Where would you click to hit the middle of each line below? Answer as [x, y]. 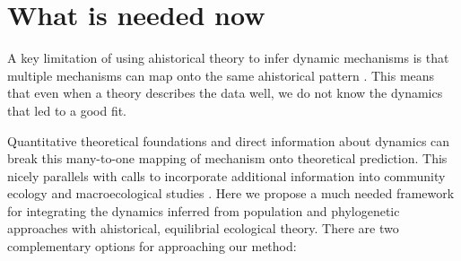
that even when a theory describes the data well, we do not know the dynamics [225, 93]
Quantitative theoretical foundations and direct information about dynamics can [229, 140]
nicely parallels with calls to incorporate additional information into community [226, 175]
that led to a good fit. [67, 110]
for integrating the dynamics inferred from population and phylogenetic [204, 210]
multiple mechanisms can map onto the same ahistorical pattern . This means [221, 75]
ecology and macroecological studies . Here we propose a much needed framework [231, 193]
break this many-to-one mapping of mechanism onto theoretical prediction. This [227, 158]
